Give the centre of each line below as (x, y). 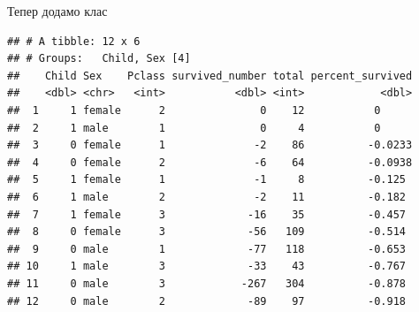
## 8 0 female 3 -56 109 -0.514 (207, 232)
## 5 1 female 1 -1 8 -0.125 (207, 180)
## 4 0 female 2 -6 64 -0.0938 (210, 162)
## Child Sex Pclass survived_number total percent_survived (210, 76)
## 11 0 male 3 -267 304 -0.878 (207, 283)
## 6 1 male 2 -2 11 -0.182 (207, 197)
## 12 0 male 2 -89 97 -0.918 (207, 301)
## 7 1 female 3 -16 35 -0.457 (207, 214)
